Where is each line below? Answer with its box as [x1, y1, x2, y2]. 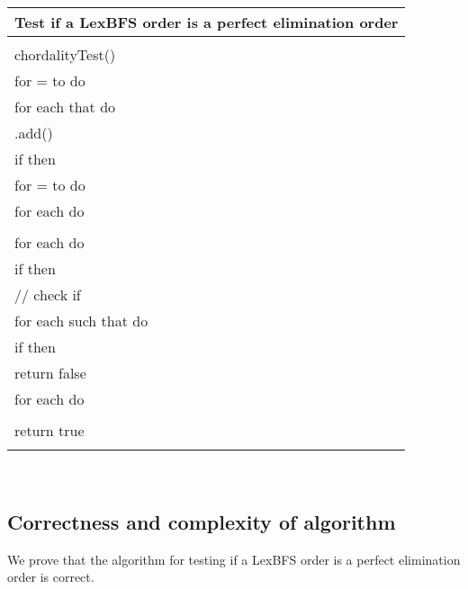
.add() [14, 122, 53, 143]
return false [14, 362, 86, 383]
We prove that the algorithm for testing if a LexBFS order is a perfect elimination [7, 549, 461, 568]
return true [14, 420, 85, 441]
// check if [14, 284, 81, 305]
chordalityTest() [14, 44, 116, 65]
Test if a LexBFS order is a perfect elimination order [14, 12, 399, 32]
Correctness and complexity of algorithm [7, 507, 396, 535]
